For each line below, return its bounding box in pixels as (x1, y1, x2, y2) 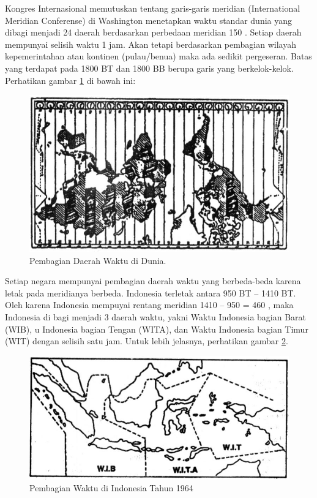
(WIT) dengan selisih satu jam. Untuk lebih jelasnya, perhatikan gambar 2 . (5, 334, 288, 347)
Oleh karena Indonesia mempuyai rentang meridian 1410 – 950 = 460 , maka (5, 298, 294, 311)
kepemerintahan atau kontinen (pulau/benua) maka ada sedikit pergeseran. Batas (5, 50, 312, 62)
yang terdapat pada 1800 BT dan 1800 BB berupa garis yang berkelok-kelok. (5, 61, 294, 74)
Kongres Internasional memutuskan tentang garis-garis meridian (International (5, 2, 300, 14)
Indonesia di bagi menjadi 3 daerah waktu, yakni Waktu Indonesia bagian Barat (5, 311, 307, 323)
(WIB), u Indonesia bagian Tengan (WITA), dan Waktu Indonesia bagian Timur (5, 322, 308, 335)
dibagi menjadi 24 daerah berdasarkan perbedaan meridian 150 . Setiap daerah (5, 26, 302, 39)
